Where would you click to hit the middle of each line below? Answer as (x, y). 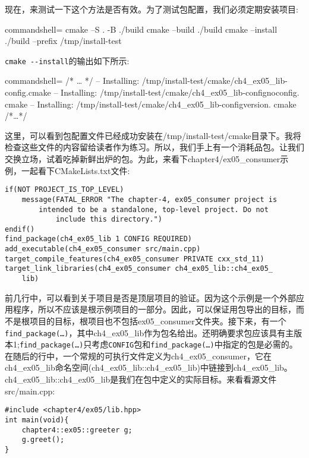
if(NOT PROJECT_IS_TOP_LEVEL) (64, 190)
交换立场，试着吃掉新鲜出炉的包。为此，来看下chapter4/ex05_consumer (143, 159)
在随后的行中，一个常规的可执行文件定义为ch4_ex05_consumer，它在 (138, 356)
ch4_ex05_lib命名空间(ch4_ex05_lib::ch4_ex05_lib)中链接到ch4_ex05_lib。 (149, 367)
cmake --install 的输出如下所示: (67, 60)
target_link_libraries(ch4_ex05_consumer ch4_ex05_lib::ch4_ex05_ (139, 269)
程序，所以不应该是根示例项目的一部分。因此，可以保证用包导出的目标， (154, 309)
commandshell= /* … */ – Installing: (72, 80)
